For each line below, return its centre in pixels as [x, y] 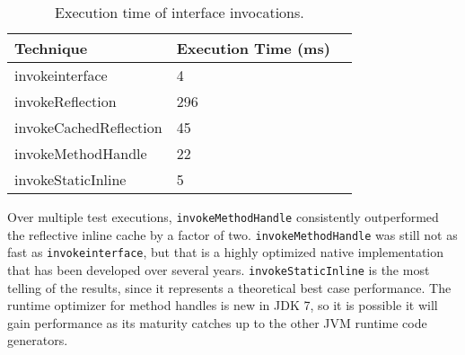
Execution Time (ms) [253, 48]
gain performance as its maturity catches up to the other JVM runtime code [217, 322]
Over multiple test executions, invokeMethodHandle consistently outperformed [223, 217]
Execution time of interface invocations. [180, 12]
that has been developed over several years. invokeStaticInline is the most [219, 269]
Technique [51, 48]
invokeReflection [66, 101]
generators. [38, 340]
